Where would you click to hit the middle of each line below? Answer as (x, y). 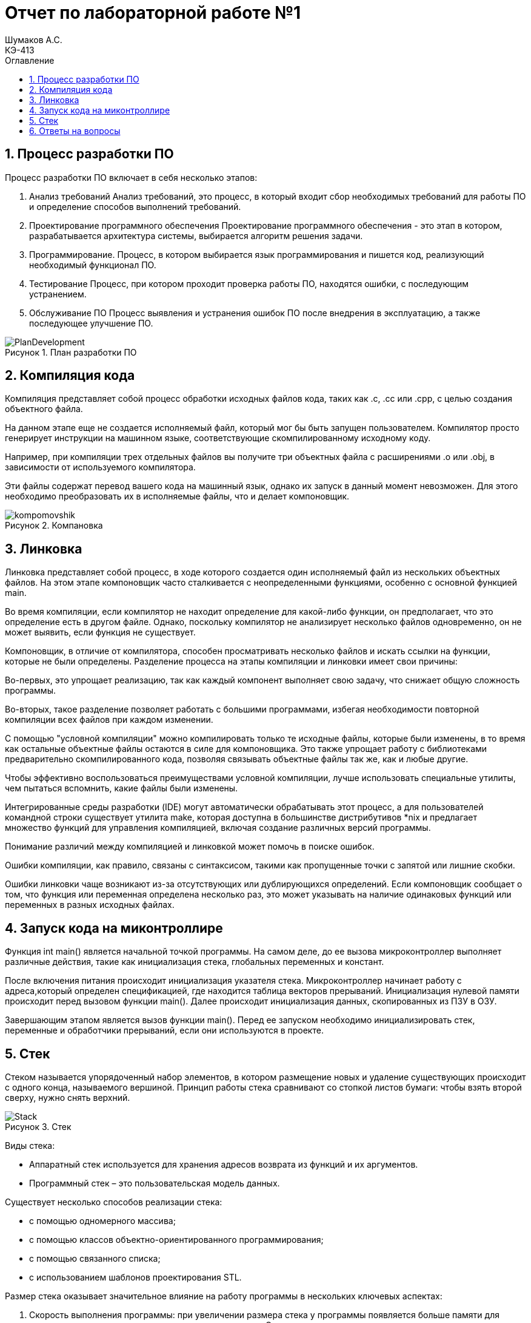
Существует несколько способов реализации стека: (114, 1202)
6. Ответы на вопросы (75, 130)
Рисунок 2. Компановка (54, 526)
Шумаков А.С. (34, 39)
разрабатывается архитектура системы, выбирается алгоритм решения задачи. (196, 235)
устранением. (58, 294)
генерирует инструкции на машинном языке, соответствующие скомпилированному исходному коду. (218, 438)
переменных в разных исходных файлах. (90, 905)
